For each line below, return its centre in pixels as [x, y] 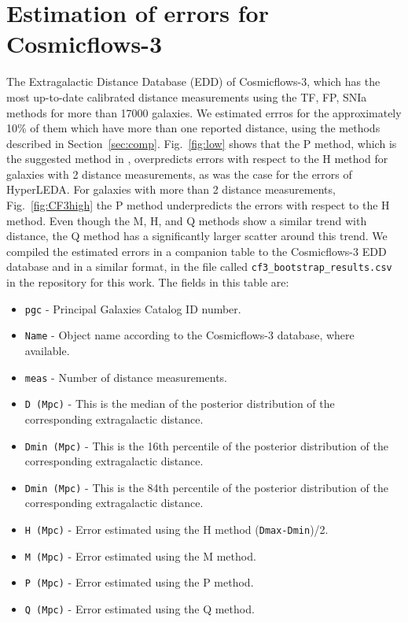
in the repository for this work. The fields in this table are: [148, 282]
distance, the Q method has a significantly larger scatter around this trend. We [197, 236]
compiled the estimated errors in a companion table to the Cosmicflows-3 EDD [197, 251]
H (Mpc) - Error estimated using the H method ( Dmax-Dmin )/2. [176, 529]
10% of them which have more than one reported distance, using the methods [193, 128]
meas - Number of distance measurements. [126, 377]
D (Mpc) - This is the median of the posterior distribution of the [180, 404]
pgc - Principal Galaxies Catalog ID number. [133, 308]
